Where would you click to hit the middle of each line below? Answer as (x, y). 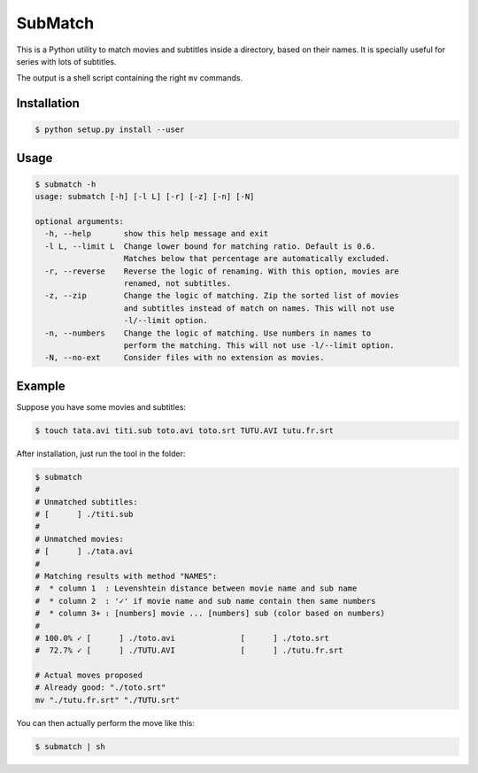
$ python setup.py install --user (110, 130)
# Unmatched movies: (79, 539)
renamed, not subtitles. (177, 284)
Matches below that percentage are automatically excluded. (257, 259)
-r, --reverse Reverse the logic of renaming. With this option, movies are (222, 271)
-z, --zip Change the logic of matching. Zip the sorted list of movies (222, 296)
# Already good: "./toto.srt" (100, 688)
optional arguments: (79, 222)
